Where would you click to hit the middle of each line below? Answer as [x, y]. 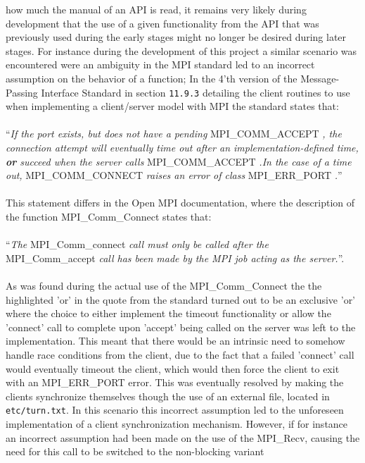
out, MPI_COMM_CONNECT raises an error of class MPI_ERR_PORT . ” [174, 175]
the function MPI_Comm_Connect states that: [109, 216]
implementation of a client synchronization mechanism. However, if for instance [177, 423]
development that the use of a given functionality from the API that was [162, 23]
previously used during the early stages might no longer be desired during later [176, 37]
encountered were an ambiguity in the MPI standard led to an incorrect [160, 64]
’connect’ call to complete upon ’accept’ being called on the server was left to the [181, 327]
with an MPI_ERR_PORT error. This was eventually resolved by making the [175, 382]
